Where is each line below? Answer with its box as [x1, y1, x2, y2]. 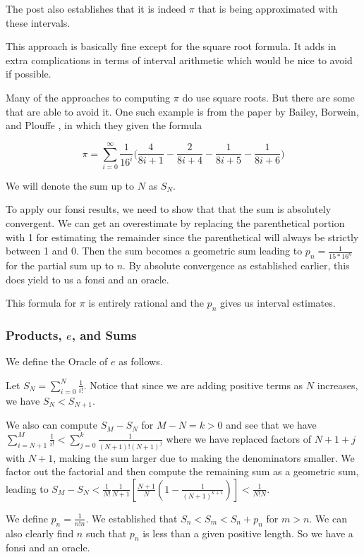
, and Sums [71, 326, 137, 344]
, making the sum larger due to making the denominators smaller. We [53, 450, 355, 465]
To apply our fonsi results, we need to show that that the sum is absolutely [6, 202, 332, 216]
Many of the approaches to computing [6, 90, 171, 104]
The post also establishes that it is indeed [6, 1, 186, 16]
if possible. [6, 66, 51, 81]
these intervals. [6, 15, 71, 30]
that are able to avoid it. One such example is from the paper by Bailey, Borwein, [6, 104, 359, 118]
